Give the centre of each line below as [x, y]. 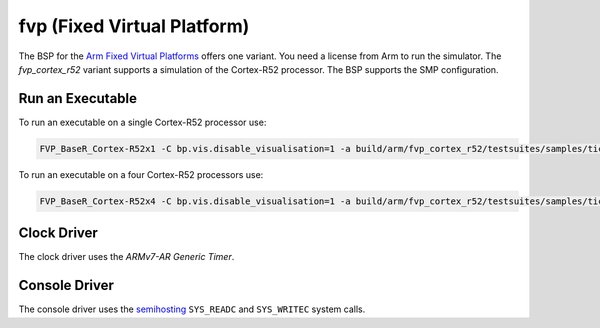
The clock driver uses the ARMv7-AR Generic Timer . [126, 257]
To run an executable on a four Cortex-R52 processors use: [141, 174]
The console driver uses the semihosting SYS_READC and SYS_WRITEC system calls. [192, 309]
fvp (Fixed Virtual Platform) [134, 26]
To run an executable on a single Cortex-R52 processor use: [142, 122]
